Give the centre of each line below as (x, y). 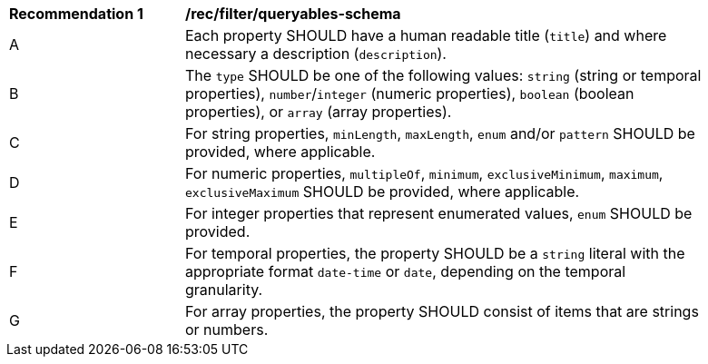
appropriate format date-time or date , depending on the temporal (406, 271)
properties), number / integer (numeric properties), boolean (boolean (410, 93)
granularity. (224, 290)
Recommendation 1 (76, 14)
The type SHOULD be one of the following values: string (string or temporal (443, 75)
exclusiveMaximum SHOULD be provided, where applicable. (383, 192)
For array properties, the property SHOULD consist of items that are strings (442, 311)
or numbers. (227, 330)
